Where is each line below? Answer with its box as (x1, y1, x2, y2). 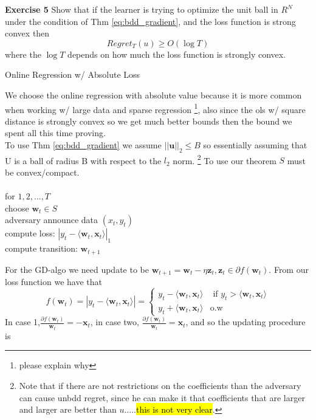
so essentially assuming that (203, 139, 307, 151)
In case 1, (5, 315, 41, 328)
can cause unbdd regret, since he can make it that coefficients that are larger (19, 391, 305, 404)
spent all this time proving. (5, 126, 106, 139)
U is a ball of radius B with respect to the (5, 154, 162, 167)
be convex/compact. (5, 166, 80, 179)
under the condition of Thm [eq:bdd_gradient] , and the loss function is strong (5, 15, 296, 27)
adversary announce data (5, 213, 98, 226)
